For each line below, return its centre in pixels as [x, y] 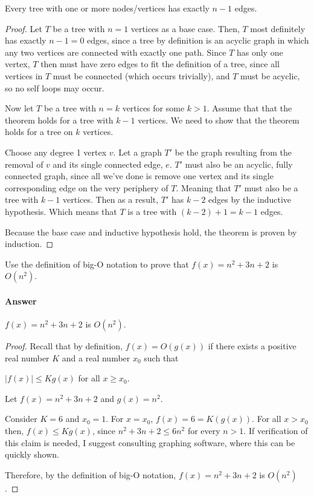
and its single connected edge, [108, 164]
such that [161, 357]
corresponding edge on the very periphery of [87, 187]
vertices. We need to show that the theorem [219, 120]
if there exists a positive [252, 346]
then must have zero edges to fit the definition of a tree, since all [160, 64]
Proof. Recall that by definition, [64, 346]
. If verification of [276, 431]
